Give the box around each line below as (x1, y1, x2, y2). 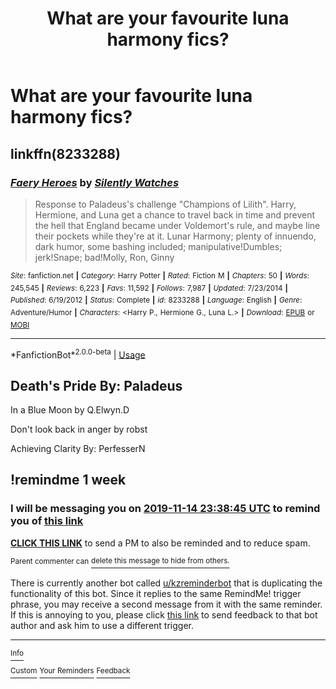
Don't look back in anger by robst (10, 423, 148, 435)
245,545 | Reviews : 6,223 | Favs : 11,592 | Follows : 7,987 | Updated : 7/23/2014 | (10, 283, 288, 293)
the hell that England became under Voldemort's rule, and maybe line (34, 219, 321, 231)
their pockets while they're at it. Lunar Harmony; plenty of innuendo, (34, 230, 317, 242)
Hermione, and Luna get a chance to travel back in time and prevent (34, 208, 316, 221)
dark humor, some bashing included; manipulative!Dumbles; (34, 240, 283, 252)
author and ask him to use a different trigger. (10, 620, 194, 632)
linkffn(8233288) (10, 145, 121, 162)
